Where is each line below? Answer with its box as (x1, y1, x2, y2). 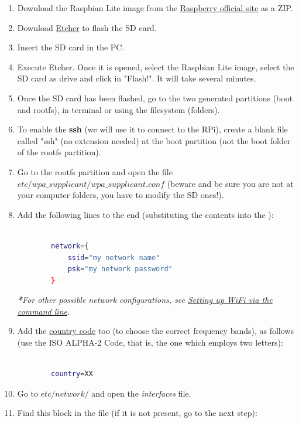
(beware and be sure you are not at (167, 177, 294, 189)
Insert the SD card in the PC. (17, 41, 125, 53)
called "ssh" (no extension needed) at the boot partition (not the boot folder (17, 134, 291, 146)
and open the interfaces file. (91, 387, 191, 399)
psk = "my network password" (67, 265, 173, 274)
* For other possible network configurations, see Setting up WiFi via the (17, 294, 273, 306)
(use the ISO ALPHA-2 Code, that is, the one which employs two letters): (17, 336, 283, 349)
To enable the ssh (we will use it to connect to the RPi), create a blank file (17, 123, 288, 135)
